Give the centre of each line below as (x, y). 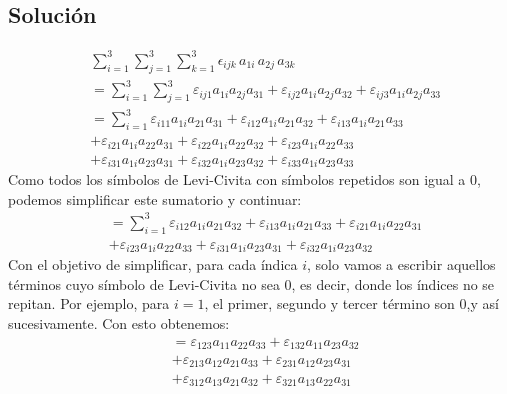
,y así (482, 303)
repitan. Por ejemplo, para (89, 303)
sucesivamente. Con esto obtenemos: (119, 322)
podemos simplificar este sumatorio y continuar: (155, 198)
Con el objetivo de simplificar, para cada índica (153, 264)
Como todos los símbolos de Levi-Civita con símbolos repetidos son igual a (237, 179)
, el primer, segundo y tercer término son (329, 303)
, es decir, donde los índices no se (393, 283)
